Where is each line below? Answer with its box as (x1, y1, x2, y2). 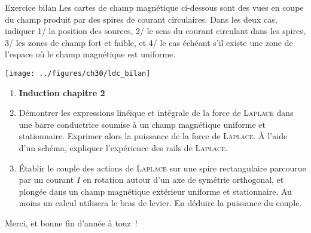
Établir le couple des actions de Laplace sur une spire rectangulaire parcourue (19, 161, 306, 174)
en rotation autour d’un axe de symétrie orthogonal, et (83, 173, 284, 186)
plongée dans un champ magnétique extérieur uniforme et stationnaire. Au (19, 185, 292, 197)
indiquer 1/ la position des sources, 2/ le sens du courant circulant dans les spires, (5, 24, 306, 37)
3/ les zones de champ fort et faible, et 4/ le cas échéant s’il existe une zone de (5, 36, 293, 48)
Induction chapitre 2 (19, 86, 105, 99)
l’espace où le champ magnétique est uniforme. (5, 48, 176, 60)
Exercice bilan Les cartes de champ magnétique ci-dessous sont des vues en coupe (5, 1, 304, 13)
